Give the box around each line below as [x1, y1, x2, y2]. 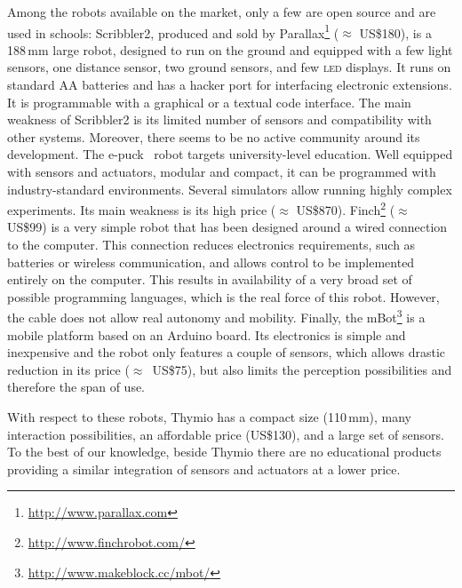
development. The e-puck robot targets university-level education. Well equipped [7, 145, 453, 163]
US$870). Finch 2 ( [296, 198, 395, 219]
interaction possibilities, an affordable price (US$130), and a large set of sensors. [7, 425, 444, 443]
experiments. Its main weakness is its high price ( [7, 200, 276, 219]
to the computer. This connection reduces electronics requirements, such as [7, 235, 416, 254]
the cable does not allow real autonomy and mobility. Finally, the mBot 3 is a [7, 306, 426, 327]
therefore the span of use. [7, 377, 146, 396]
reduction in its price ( [7, 360, 130, 378]
